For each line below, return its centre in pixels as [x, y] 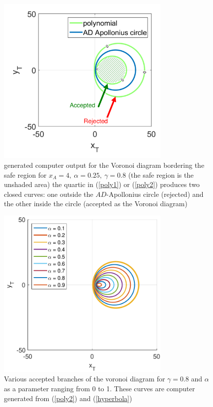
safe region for [25, 174]
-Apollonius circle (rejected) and [155, 194]
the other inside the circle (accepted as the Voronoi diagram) [96, 203]
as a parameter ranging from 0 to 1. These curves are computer [100, 389]
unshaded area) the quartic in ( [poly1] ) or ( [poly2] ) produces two [102, 184]
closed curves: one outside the [49, 194]
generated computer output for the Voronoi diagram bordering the [104, 165]
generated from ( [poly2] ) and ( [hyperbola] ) [68, 398]
